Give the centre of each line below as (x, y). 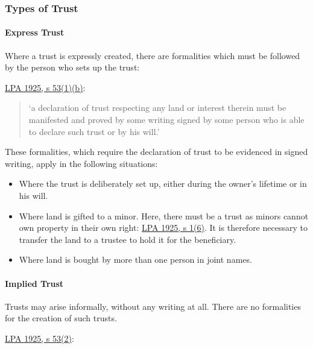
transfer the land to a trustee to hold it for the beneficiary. (128, 239)
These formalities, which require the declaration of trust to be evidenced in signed (156, 152)
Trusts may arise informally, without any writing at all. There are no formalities (153, 306)
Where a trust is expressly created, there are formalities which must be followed (153, 55)
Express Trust (35, 32)
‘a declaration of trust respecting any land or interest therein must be (157, 108)
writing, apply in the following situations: (81, 163)
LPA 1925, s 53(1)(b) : (45, 87)
